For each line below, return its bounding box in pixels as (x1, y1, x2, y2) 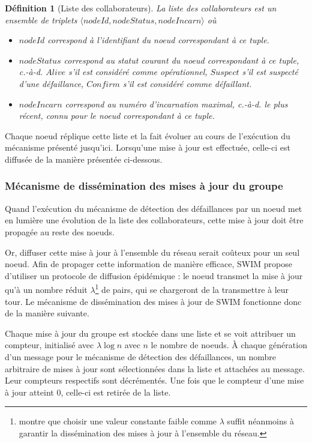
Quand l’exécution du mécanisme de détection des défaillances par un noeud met (5, 202, 302, 214)
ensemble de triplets (5, 13, 77, 26)
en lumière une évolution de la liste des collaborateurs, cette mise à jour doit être (5, 214, 304, 226)
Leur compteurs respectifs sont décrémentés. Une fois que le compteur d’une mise (5, 374, 304, 387)
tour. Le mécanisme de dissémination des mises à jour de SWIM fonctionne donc (5, 295, 302, 307)
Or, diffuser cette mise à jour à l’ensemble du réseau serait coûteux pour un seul (5, 246, 300, 258)
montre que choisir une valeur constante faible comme (19, 415, 217, 427)
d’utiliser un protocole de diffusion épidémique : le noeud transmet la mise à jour (5, 269, 303, 282)
